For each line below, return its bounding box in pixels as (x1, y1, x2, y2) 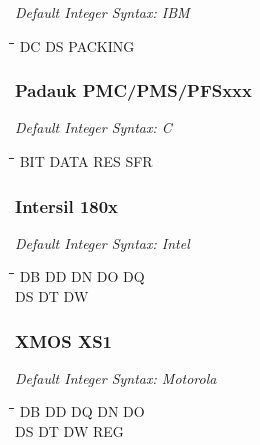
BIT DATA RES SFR (19, 151, 153, 171)
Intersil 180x (15, 193, 119, 218)
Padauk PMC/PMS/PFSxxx (15, 78, 252, 103)
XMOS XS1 (15, 328, 113, 353)
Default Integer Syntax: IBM (15, 2, 190, 22)
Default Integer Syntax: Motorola (15, 367, 217, 388)
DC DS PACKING (19, 35, 135, 56)
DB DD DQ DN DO (19, 401, 145, 422)
